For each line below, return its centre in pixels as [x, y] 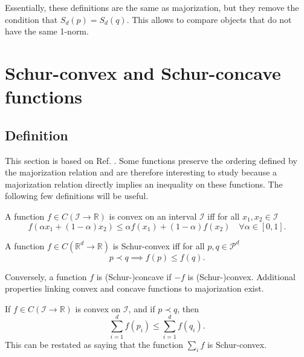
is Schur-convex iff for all [159, 245]
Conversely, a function [46, 276]
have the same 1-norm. [47, 31]
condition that [31, 19]
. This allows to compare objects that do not [209, 19]
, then [188, 308]
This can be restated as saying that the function [94, 345]
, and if [142, 308]
